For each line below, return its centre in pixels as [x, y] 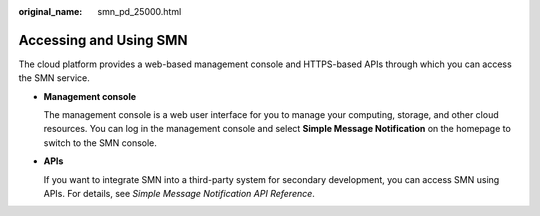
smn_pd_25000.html [139, 11]
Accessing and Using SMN [103, 40]
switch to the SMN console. [100, 142]
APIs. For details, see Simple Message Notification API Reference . [179, 194]
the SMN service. [54, 78]
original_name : [50, 11]
